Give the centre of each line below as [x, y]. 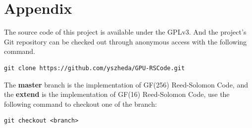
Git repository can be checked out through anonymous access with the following [126, 41]
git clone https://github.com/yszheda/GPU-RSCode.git [95, 68]
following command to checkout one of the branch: [80, 104]
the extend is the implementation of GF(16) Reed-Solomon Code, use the [117, 94]
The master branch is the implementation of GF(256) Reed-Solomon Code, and [126, 84]
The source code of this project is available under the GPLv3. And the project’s [125, 32]
